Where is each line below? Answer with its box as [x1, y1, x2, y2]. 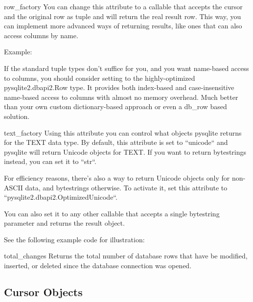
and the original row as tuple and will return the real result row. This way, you [4, 11, 241, 21]
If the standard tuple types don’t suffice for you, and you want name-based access [4, 63, 249, 73]
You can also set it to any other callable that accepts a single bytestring [4, 208, 220, 218]
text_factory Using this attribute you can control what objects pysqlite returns [4, 127, 242, 138]
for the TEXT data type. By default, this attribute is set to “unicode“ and [4, 137, 228, 147]
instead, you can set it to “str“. [4, 156, 96, 166]
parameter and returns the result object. [4, 218, 125, 228]
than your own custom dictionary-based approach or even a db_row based [4, 101, 227, 112]
